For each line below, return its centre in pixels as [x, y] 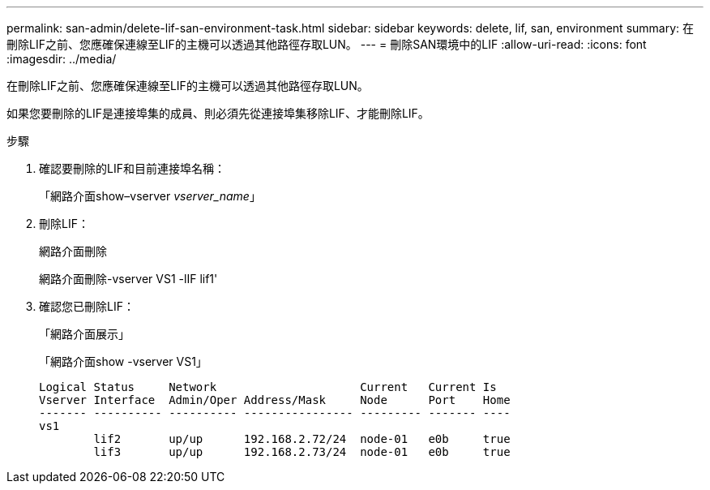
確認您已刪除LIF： [87, 306]
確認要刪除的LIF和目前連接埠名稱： [132, 168]
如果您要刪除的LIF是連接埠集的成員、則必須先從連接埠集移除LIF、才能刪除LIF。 [218, 113]
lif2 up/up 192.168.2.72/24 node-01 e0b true [302, 439]
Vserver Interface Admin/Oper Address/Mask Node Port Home [275, 400]
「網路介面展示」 [84, 334]
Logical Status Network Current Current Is [268, 387]
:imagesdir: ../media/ [62, 59]
